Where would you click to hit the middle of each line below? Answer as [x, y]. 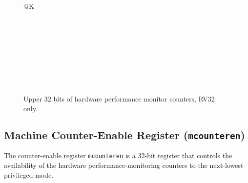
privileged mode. [29, 174]
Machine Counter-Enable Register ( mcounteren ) [124, 134]
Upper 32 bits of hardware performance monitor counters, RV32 [119, 99]
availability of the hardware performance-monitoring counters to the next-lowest [124, 165]
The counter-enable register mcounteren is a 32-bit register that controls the [118, 155]
